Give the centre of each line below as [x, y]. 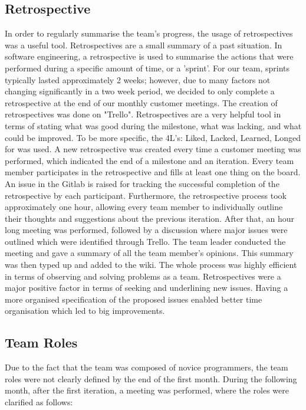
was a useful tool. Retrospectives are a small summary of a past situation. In [144, 45]
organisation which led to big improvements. [85, 311]
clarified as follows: [39, 402]
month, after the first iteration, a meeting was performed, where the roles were [147, 390]
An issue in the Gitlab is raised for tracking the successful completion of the [142, 183]
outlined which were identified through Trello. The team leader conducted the [145, 241]
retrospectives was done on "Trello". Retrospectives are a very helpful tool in [143, 114]
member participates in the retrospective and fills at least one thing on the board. [153, 172]
